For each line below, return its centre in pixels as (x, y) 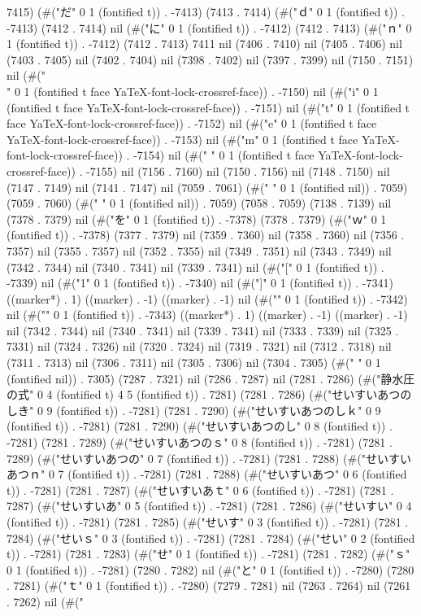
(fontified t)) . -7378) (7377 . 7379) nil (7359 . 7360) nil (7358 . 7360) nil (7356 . (206, 235)
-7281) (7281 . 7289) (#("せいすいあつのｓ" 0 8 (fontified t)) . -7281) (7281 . (200, 442)
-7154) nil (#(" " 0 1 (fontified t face (224, 155)
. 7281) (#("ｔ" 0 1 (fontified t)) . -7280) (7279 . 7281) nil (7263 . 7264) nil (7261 (209, 585)
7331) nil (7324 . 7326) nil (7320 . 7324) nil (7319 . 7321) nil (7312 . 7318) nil (199, 346)
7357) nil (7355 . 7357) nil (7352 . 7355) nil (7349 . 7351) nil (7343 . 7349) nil (199, 250)
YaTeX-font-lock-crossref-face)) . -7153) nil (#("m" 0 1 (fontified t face (182, 139)
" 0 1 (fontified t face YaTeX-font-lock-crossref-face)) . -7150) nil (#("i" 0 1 (193, 91)
